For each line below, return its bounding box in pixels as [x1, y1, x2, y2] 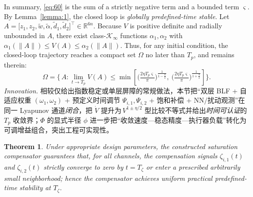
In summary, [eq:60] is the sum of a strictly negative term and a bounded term [4, 1, 239, 11]
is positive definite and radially [130, 21, 222, 31]
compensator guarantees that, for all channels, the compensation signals [4, 151, 217, 161]
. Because [93, 21, 121, 31]
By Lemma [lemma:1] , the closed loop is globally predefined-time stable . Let [4, 11, 230, 21]
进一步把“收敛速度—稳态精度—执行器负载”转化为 [90, 114, 247, 125]
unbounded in [4, 30, 45, 40]
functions [120, 30, 148, 40]
